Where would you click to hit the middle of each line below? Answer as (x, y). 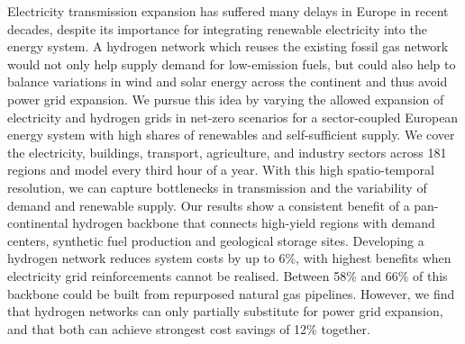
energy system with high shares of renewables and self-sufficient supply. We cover (231, 135)
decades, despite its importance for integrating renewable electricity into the (217, 28)
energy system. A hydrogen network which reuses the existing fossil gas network (228, 46)
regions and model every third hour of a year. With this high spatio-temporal (221, 170)
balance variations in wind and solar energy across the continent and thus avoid (228, 81)
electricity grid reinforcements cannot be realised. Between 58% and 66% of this (228, 275)
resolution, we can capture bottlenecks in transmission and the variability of (217, 187)
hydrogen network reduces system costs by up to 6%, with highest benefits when (229, 258)
